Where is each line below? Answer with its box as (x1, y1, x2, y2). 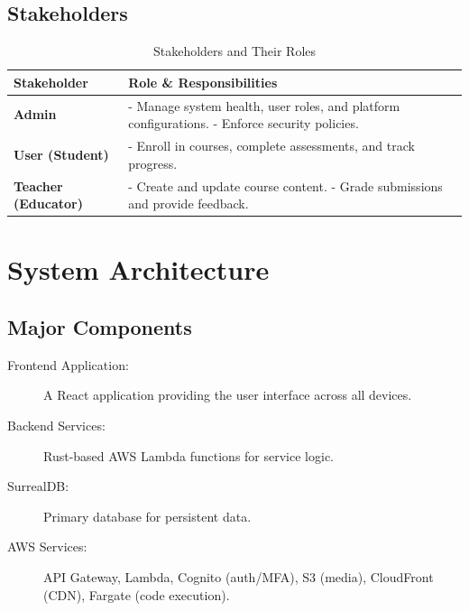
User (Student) (14, 144, 109, 163)
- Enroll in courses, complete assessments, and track (128, 136, 415, 155)
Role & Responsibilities (128, 72, 278, 91)
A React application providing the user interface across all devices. (43, 385, 412, 404)
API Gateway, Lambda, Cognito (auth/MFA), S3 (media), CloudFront (43, 567, 434, 586)
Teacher (14, 176, 63, 195)
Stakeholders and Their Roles (152, 42, 317, 60)
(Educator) (14, 194, 83, 213)
